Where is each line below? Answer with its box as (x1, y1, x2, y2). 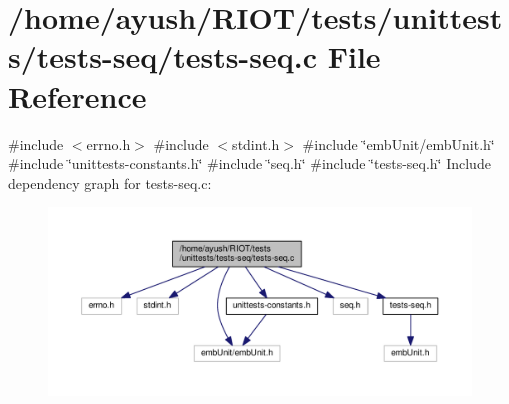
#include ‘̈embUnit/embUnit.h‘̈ (302, 133, 495, 154)
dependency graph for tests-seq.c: (8, 172, 212, 193)
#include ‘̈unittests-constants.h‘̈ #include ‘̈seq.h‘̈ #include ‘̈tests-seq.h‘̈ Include (8, 153, 491, 174)
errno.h (86, 133, 131, 154)
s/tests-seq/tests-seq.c (8, 36, 317, 77)
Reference (8, 75, 147, 116)
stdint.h (232, 133, 280, 154)
